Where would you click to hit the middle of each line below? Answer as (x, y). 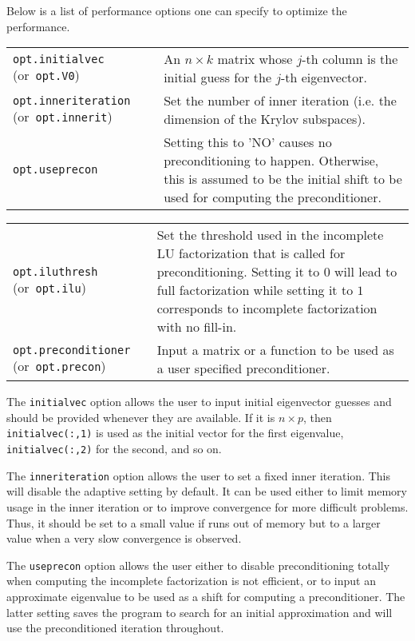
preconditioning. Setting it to (238, 272)
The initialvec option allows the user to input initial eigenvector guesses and (199, 402)
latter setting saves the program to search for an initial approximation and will (200, 612)
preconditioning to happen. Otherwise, (271, 161)
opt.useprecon (55, 170)
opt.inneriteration (72, 100)
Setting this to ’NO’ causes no (248, 142)
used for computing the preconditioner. (273, 197)
